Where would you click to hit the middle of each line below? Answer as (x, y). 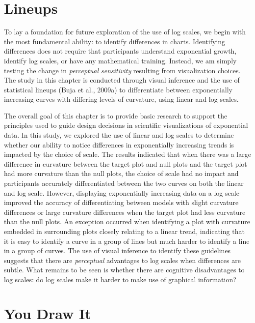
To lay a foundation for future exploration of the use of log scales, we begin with (125, 32)
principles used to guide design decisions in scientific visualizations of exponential (126, 125)
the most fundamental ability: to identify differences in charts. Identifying (115, 41)
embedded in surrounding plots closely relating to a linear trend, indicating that (124, 231)
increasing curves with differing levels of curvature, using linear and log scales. (121, 99)
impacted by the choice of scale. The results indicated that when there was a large (127, 154)
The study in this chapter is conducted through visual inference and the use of (122, 80)
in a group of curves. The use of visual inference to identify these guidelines (117, 250)
